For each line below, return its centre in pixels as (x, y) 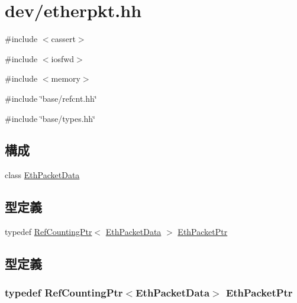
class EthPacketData (42, 175)
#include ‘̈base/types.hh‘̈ (50, 118)
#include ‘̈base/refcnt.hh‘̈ (51, 98)
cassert (63, 39)
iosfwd (63, 58)
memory (66, 78)
